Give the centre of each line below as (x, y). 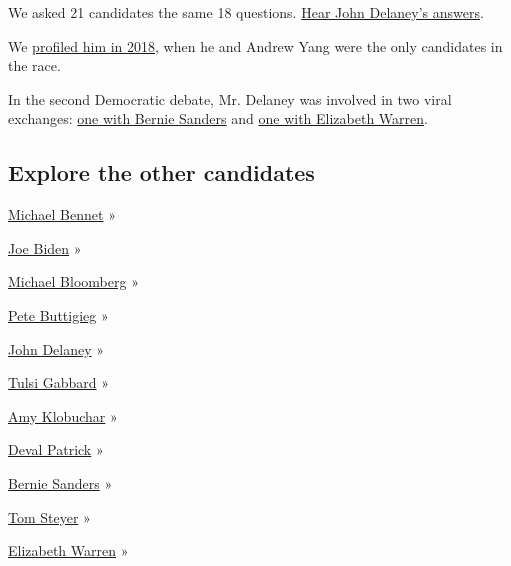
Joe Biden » (45, 247)
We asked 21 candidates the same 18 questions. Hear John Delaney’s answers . (246, 12)
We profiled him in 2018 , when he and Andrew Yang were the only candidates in (255, 45)
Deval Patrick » (56, 449)
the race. (34, 65)
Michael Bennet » (62, 214)
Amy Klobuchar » (63, 415)
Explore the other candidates (161, 172)
